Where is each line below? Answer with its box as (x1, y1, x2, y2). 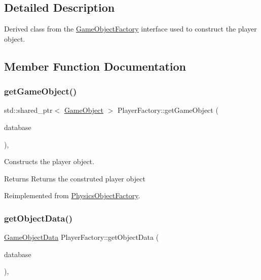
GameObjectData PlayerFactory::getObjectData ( (4, 232, 159, 242)
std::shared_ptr (4, 105, 53, 115)
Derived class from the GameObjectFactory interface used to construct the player (4, 23, 257, 34)
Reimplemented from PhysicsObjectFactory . (4, 190, 140, 201)
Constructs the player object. (4, 156, 94, 167)
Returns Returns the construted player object (4, 173, 145, 183)
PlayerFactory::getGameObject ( (117, 105, 218, 115)
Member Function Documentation (4, 58, 187, 74)
